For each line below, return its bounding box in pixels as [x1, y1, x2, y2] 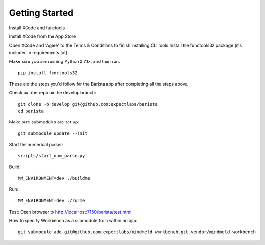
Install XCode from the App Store [9, 33, 76, 39]
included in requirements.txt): [9, 49, 69, 55]
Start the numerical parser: [9, 142, 64, 148]
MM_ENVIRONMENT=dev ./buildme [18, 175, 91, 181]
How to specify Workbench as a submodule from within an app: [9, 217, 138, 223]
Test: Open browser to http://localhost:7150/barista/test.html [9, 209, 132, 214]
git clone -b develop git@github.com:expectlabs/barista [18, 101, 158, 107]
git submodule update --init [18, 130, 88, 136]
